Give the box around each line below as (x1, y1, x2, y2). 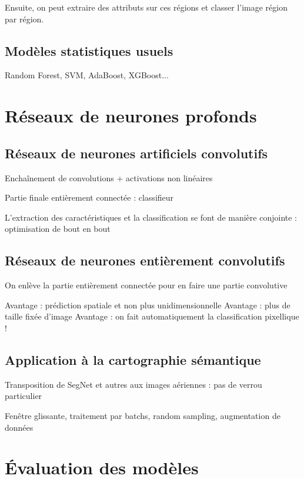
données (5, 421, 34, 433)
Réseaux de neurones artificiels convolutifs (5, 144, 268, 162)
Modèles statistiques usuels (5, 41, 173, 59)
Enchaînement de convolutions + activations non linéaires (5, 171, 213, 184)
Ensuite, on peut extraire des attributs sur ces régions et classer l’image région (5, 1, 288, 13)
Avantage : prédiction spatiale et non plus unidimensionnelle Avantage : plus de (5, 298, 290, 311)
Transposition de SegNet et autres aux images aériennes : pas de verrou (5, 378, 262, 390)
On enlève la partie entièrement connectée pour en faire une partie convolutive (5, 279, 288, 291)
